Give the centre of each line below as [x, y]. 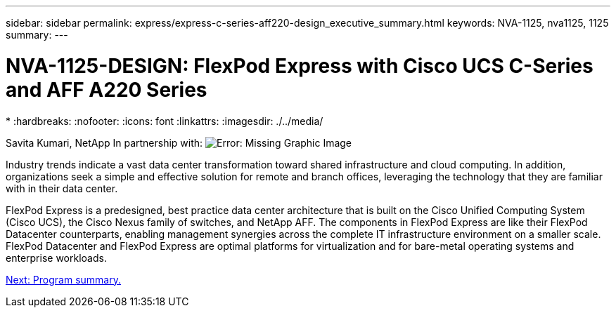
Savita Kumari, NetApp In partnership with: [104, 142]
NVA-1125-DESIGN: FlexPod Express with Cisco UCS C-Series [300, 66]
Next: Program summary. [63, 279]
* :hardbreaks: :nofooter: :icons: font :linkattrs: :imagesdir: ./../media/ [165, 121]
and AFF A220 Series [107, 89]
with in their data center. [62, 188]
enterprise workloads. [56, 258]
